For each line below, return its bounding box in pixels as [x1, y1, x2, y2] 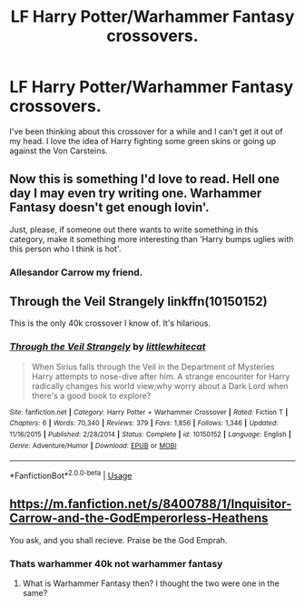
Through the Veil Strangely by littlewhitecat [9, 340, 206, 353]
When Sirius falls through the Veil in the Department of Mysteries [31, 361, 275, 372]
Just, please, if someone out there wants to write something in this [9, 224, 259, 235]
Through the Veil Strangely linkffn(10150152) [9, 294, 268, 309]
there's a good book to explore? [31, 390, 152, 401]
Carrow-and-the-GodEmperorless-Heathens [9, 511, 269, 526]
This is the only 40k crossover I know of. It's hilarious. [9, 318, 212, 328]
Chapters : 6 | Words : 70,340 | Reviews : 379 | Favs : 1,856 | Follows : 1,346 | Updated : [9, 419, 279, 428]
